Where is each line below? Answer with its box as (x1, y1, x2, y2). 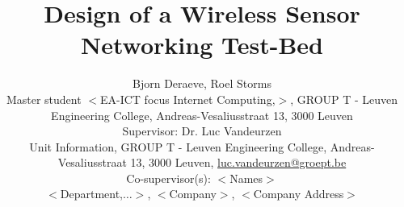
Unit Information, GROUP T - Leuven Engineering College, (29, 138, 327, 155)
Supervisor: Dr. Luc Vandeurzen (122, 122, 282, 139)
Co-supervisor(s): (126, 169, 211, 186)
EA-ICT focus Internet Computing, (99, 90, 276, 107)
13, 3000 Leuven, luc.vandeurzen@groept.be (130, 154, 347, 171)
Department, (60, 185, 123, 202)
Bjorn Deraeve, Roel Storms (133, 75, 271, 92)
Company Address (253, 185, 344, 202)
